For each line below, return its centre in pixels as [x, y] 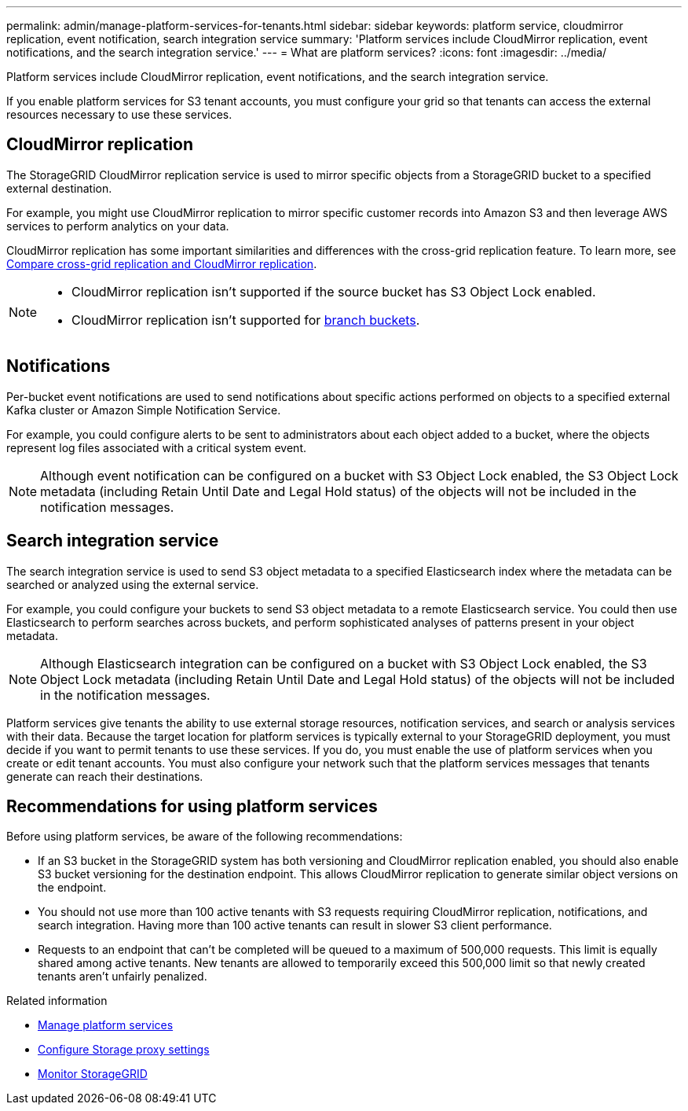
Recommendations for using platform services [192, 806]
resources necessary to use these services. [119, 114]
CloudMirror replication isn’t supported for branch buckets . [246, 320]
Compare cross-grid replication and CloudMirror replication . [162, 263]
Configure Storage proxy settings [124, 1050]
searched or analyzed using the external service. [133, 584]
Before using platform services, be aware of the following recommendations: [205, 837]
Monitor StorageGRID [93, 1074]
